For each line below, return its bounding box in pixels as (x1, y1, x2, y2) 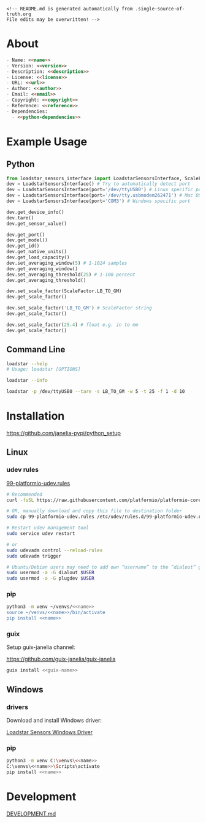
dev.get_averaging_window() (6, 265, 78, 272)
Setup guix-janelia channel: (6, 643, 75, 651)
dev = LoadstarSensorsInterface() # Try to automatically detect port (6, 181, 191, 187)
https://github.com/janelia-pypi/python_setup (6, 429, 121, 436)
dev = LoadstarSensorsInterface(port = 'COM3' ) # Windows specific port (6, 198, 191, 205)
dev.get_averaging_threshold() (6, 277, 86, 283)
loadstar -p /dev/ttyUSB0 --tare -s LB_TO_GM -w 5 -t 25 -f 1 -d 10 (6, 389, 185, 395)
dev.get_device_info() (6, 209, 64, 215)
